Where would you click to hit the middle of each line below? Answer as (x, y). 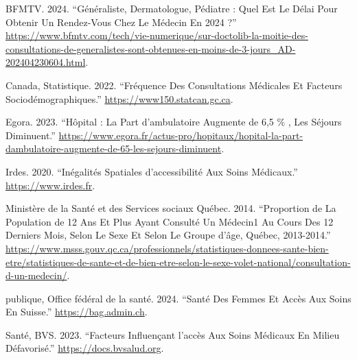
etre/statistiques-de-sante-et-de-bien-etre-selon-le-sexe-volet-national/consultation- (178, 262)
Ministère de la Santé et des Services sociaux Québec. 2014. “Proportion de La (171, 208)
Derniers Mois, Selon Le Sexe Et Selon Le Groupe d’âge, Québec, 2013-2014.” (168, 235)
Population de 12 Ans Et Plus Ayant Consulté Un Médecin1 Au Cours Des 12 (170, 221)
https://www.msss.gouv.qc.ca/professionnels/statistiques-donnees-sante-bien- (167, 248)
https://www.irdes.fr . (50, 185)
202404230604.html (46, 62)
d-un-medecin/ (36, 275)
